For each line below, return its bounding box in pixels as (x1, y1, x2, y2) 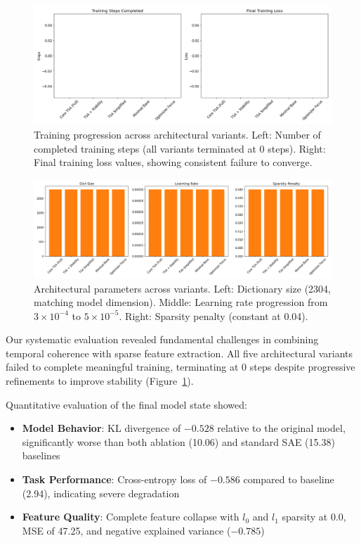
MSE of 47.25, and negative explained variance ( (22, 523, 231, 537)
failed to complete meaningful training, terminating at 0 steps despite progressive (6, 359, 355, 374)
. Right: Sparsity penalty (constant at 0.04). (119, 308, 308, 323)
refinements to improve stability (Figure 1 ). (6, 373, 194, 388)
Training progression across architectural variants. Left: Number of (34, 127, 321, 141)
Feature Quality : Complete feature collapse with (22, 509, 239, 524)
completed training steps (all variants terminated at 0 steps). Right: (34, 141, 326, 155)
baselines (22, 448, 60, 463)
